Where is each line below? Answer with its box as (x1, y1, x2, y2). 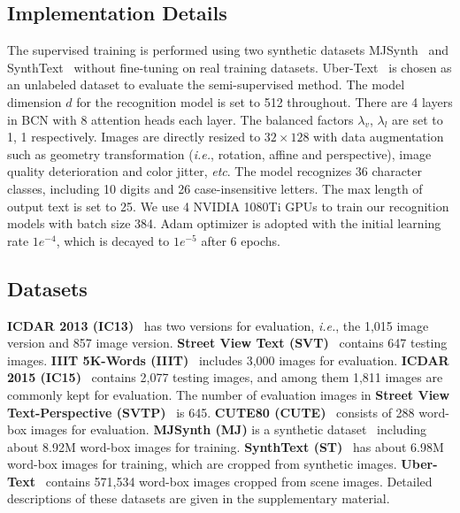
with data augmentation (313, 127, 444, 146)
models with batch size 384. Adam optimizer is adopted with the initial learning (7, 214, 441, 233)
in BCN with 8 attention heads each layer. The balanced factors (7, 110, 354, 128)
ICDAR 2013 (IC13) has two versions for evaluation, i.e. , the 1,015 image (7, 316, 429, 334)
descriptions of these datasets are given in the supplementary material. (7, 489, 390, 508)
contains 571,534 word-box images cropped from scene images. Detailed (45, 471, 433, 490)
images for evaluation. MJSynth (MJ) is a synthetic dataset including (30, 420, 427, 439)
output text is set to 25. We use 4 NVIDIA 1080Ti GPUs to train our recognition (7, 196, 449, 215)
